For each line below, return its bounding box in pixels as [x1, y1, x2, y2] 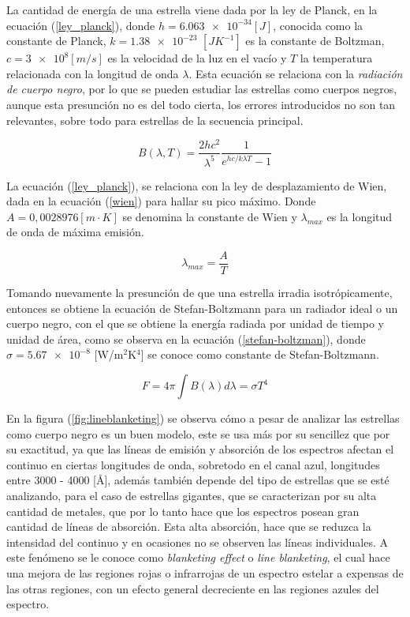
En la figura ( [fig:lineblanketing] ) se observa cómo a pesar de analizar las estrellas [6, 410, 400, 427]
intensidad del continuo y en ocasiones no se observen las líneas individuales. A [6, 533, 389, 550]
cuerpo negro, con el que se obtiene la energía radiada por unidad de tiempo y [6, 315, 385, 332]
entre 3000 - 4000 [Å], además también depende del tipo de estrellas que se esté [6, 472, 389, 488]
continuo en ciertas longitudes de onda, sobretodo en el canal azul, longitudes [6, 456, 380, 472]
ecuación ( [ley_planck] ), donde [6, 17, 155, 33]
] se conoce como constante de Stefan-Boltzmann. [140, 346, 379, 363]
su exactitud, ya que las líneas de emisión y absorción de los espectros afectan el [6, 441, 394, 457]
